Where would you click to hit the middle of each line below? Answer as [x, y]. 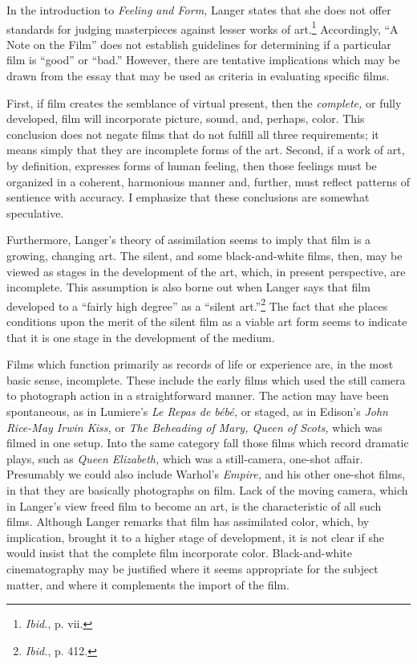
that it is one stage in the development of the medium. [141, 337]
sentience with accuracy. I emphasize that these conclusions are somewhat [188, 197]
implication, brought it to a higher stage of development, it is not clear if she [195, 537]
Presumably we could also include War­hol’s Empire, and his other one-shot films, [206, 474]
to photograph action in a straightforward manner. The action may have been [198, 395]
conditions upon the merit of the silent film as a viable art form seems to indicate [207, 321]
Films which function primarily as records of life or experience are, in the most [200, 364]
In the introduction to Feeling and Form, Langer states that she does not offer [199, 10]
